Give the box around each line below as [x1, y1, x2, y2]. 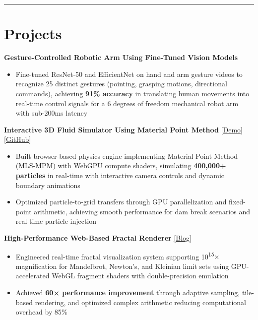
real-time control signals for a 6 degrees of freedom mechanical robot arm [15, 98, 239, 108]
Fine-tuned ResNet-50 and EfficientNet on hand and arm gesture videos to [15, 68, 243, 79]
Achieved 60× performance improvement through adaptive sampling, [15, 287, 240, 298]
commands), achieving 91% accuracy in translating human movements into [15, 88, 250, 98]
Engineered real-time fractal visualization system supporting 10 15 [15, 250, 214, 261]
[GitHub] [4, 134, 31, 144]
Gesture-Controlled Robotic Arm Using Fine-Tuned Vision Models [4, 52, 238, 63]
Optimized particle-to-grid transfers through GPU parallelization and [15, 196, 227, 207]
